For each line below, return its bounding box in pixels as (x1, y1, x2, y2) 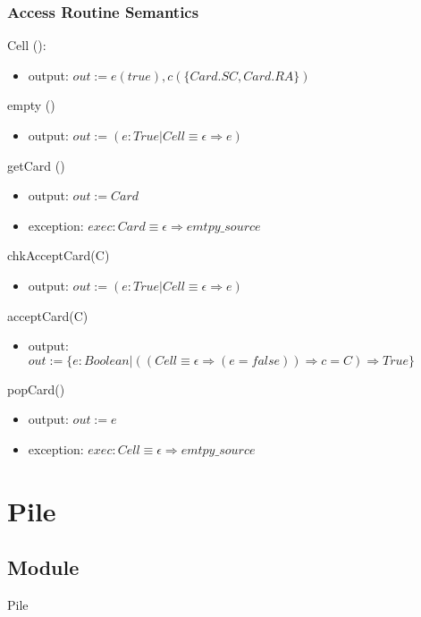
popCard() (7, 379, 65, 398)
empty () (7, 96, 55, 114)
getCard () (7, 156, 65, 174)
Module (7, 554, 80, 581)
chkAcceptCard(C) (7, 246, 110, 265)
